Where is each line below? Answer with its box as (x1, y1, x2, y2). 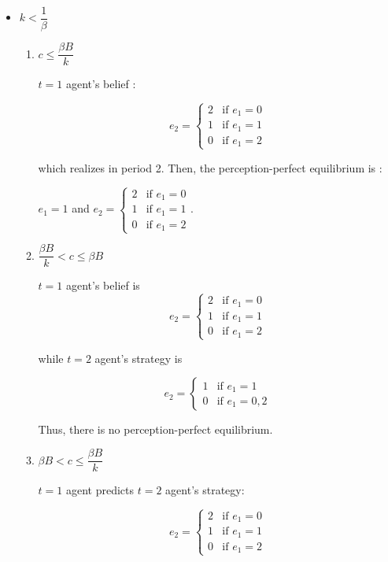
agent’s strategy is (94, 349, 183, 366)
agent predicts (65, 482, 135, 498)
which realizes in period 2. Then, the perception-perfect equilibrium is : (38, 159, 382, 176)
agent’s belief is (65, 277, 140, 294)
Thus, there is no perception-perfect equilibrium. (38, 421, 273, 438)
